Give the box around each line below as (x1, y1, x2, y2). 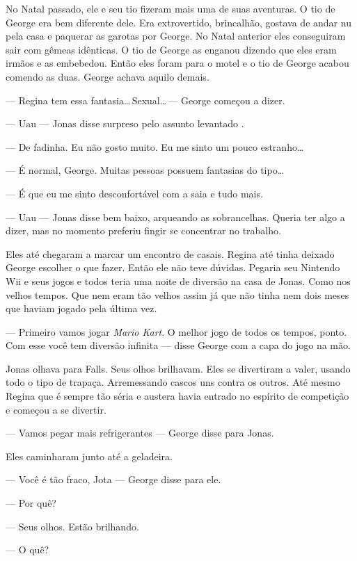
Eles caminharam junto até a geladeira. (6, 448, 173, 463)
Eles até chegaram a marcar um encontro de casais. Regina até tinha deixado (6, 246, 335, 261)
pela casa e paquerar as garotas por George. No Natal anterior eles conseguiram (6, 29, 346, 43)
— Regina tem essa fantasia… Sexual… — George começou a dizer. (6, 92, 285, 107)
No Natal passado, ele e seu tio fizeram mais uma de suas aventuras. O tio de (6, 1, 335, 15)
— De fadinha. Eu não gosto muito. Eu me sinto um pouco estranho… (6, 139, 304, 154)
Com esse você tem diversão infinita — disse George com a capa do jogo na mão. (6, 338, 351, 352)
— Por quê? (6, 496, 56, 510)
